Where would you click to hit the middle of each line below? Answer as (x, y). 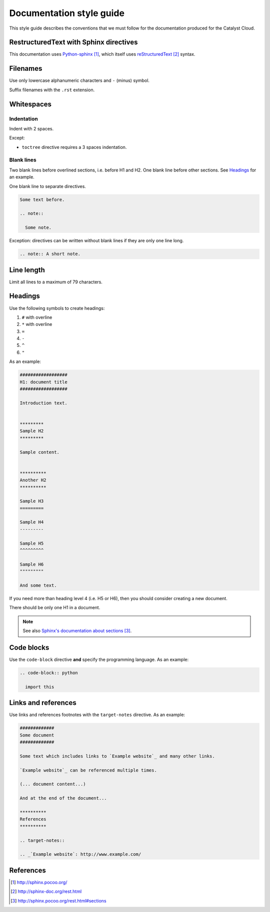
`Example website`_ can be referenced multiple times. (88, 770)
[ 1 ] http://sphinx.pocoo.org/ (39, 882)
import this (40, 687)
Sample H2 (32, 431)
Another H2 (33, 480)
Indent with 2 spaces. (31, 128)
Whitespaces (30, 104)
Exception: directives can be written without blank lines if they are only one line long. (96, 241)
